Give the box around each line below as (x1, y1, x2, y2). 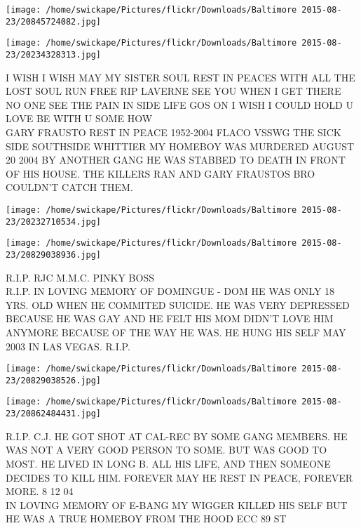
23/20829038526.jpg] (6, 375, 102, 385)
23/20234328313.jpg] (6, 49, 102, 60)
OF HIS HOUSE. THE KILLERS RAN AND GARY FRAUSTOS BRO (6, 166, 315, 180)
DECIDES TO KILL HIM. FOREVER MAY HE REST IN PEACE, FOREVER (6, 470, 353, 484)
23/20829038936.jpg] (6, 249, 102, 260)
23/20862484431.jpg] (6, 409, 102, 419)
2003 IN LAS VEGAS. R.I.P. (6, 338, 130, 353)
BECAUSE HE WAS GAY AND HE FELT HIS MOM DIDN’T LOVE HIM (6, 311, 334, 326)
